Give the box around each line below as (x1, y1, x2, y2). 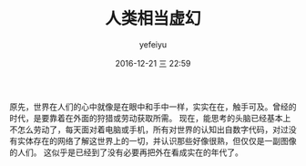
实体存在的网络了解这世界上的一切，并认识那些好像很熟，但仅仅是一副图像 (16, 135, 297, 146)
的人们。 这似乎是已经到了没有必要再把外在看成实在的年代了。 (9, 147, 243, 158)
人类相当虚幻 (104, 8, 201, 29)
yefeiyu (138, 38, 168, 50)
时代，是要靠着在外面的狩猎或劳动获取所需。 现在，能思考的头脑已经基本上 (9, 112, 291, 123)
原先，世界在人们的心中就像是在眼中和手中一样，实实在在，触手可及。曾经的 (9, 101, 297, 112)
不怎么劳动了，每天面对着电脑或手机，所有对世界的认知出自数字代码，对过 (9, 124, 289, 135)
